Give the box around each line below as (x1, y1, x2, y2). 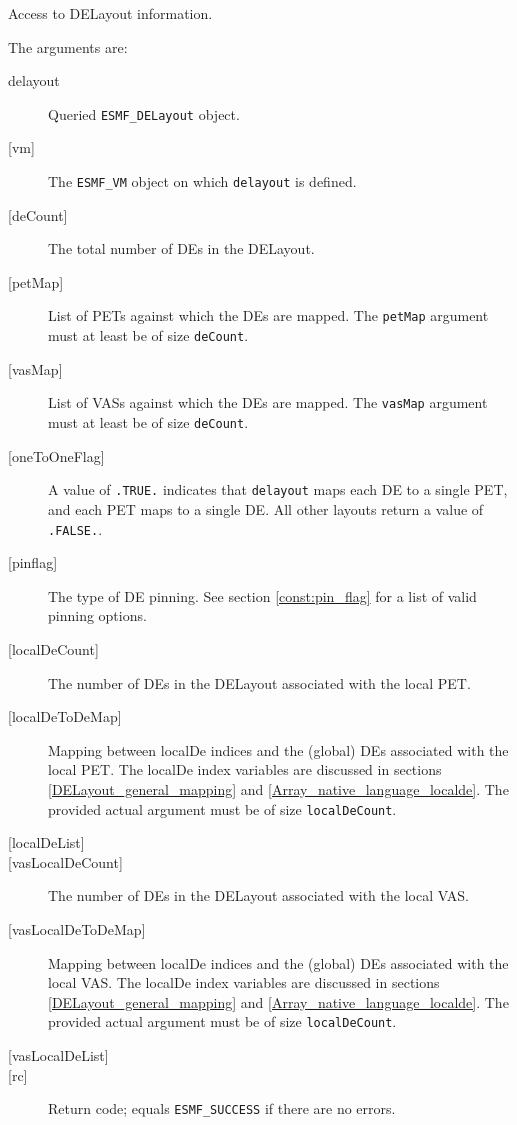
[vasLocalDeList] (8, 1045, 109, 1065)
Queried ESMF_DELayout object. (48, 103, 240, 124)
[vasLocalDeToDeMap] (8, 918, 146, 939)
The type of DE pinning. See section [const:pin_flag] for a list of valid (48, 585, 477, 606)
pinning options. (48, 605, 147, 626)
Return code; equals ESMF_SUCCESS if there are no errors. (48, 1098, 396, 1119)
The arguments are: (8, 36, 128, 57)
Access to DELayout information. (8, 3, 213, 23)
